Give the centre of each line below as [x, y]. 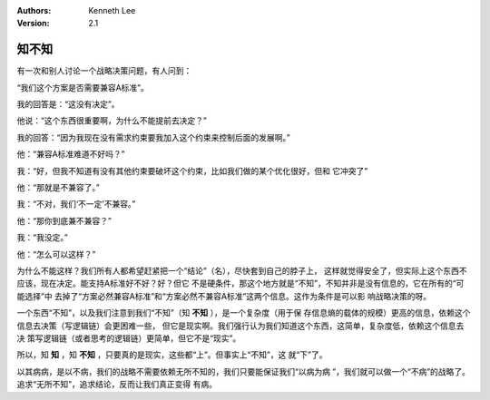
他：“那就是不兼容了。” [58, 188]
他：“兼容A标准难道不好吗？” [71, 154]
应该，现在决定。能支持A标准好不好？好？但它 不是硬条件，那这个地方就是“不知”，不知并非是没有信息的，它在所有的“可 [240, 283]
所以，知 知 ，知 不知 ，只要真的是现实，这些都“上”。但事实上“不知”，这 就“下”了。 [172, 355]
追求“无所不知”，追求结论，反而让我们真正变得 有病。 [117, 385]
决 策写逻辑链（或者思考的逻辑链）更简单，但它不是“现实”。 [129, 338]
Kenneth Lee [112, 10]
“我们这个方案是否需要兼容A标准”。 [83, 87]
